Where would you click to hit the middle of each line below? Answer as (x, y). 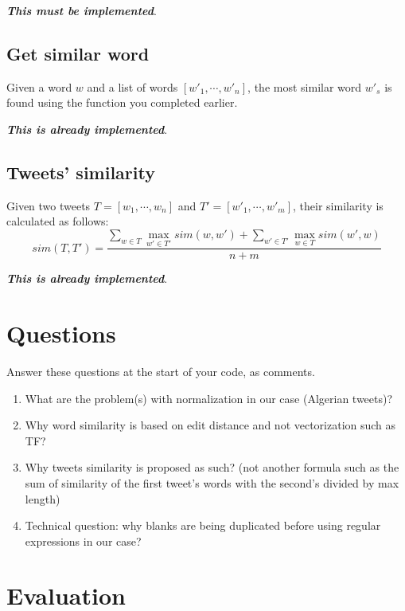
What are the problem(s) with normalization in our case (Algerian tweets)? (209, 398)
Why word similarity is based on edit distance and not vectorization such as (210, 425)
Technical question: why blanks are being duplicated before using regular (203, 525)
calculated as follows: (58, 221)
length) (43, 498)
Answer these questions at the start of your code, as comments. (161, 371)
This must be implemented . (82, 10)
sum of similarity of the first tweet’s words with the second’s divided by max (212, 482)
